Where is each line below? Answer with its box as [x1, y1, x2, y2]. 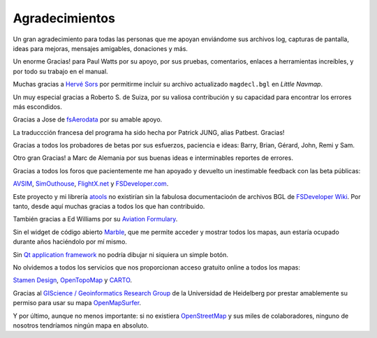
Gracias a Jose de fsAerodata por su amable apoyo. [13, 115, 163, 124]
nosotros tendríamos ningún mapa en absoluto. [13, 321, 149, 330]
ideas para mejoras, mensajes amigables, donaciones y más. [13, 44, 188, 52]
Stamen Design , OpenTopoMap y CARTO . [13, 276, 133, 284]
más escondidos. [13, 102, 63, 111]
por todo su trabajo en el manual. [13, 67, 108, 75]
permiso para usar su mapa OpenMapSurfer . [13, 299, 142, 307]
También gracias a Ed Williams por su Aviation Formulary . [13, 215, 178, 223]
